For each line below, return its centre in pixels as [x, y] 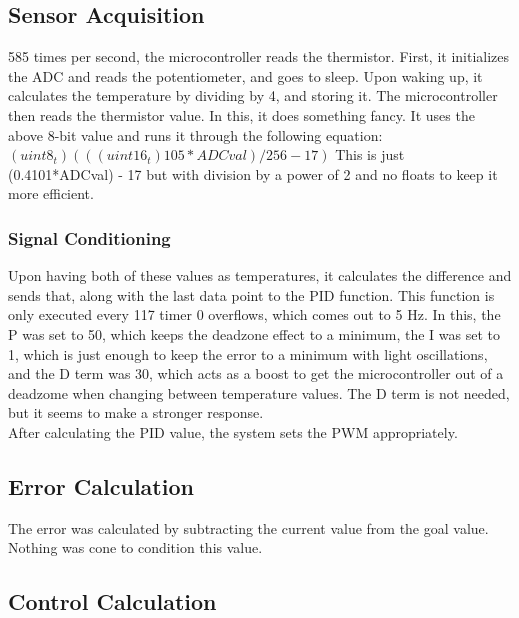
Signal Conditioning [89, 237]
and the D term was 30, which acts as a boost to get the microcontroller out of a [256, 373]
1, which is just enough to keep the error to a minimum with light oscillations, [248, 353]
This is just [370, 154]
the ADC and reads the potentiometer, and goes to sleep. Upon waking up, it [245, 75]
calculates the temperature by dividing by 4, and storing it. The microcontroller [253, 95]
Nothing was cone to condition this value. [135, 547]
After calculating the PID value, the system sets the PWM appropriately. [233, 431]
